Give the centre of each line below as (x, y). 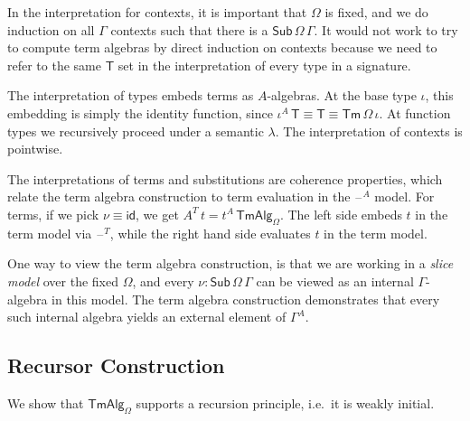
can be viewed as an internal (335, 281)
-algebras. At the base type (342, 95)
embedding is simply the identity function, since (140, 112)
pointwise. (35, 149)
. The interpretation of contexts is (369, 131)
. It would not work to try (386, 29)
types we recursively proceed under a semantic (136, 131)
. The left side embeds (341, 214)
